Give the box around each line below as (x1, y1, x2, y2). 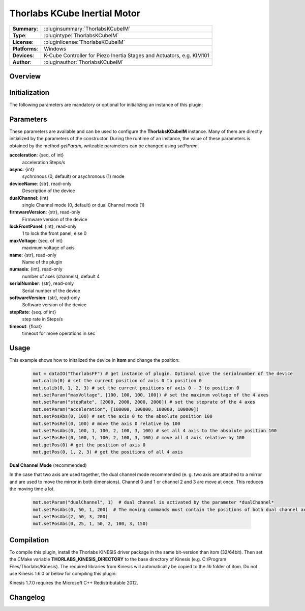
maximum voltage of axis (22, 245, 75, 251)
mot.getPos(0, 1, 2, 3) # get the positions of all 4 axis (33, 449, 183, 455)
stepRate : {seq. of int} (9, 309, 56, 315)
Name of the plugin (22, 259, 63, 265)
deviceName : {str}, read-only (9, 180, 72, 187)
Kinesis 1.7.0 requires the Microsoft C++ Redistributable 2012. (9, 580, 138, 586)
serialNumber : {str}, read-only (9, 280, 74, 286)
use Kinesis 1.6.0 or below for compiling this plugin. (9, 571, 117, 577)
